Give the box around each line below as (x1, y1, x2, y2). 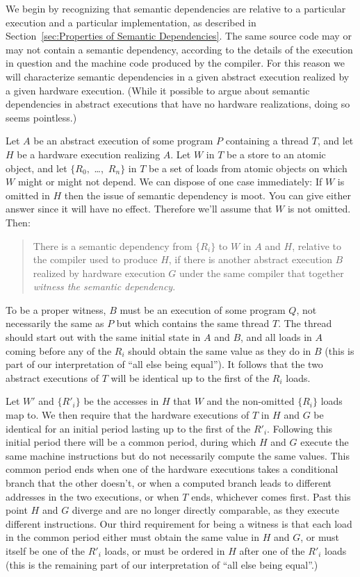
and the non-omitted (206, 394, 295, 408)
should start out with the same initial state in (6, 330, 201, 344)
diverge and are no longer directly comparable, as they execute (72, 503, 339, 517)
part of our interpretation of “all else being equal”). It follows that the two (6, 357, 323, 371)
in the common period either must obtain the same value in (6, 530, 259, 544)
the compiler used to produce (33, 252, 158, 267)
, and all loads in (240, 330, 312, 344)
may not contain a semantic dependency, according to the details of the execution (6, 42, 353, 56)
